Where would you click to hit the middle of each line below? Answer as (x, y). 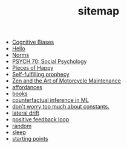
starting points (30, 139)
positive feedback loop (41, 119)
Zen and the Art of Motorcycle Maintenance (66, 81)
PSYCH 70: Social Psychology (49, 61)
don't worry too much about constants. (61, 107)
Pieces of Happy (33, 68)
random (22, 126)
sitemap (99, 11)
